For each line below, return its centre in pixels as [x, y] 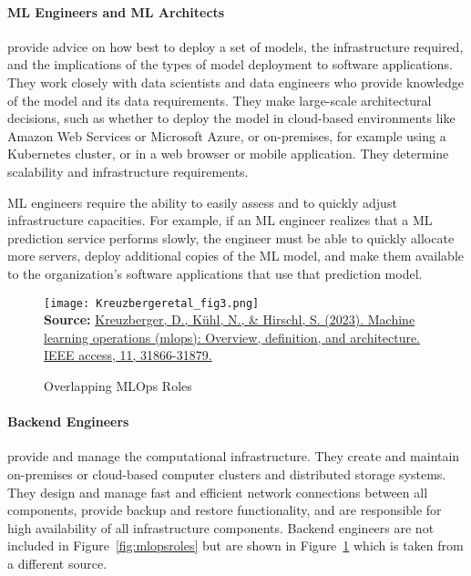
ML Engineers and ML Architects [116, 11]
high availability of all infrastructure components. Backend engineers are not [221, 527]
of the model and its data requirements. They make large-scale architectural [220, 100]
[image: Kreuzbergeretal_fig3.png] [152, 303]
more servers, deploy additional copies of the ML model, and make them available [236, 256]
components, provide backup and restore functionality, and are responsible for [225, 510]
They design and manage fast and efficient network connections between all [218, 492]
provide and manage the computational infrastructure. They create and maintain [234, 456]
